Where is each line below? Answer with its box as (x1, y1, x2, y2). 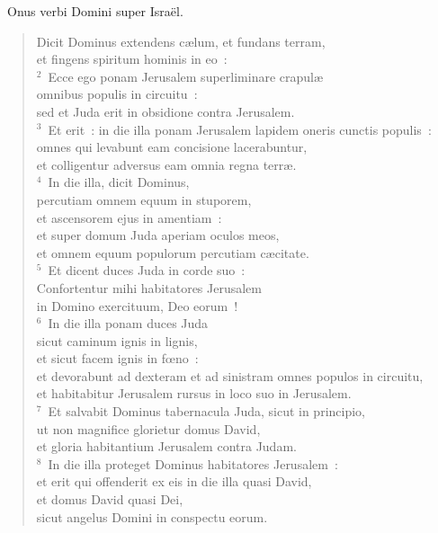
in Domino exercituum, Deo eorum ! (36, 296, 238, 315)
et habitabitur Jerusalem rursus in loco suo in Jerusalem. (36, 384, 352, 403)
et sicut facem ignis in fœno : (36, 349, 199, 368)
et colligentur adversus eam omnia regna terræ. (36, 155, 297, 173)
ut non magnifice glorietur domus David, (36, 419, 261, 438)
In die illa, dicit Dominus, (48, 173, 190, 191)
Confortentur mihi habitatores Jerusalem (36, 278, 262, 297)
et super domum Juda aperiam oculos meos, (36, 226, 280, 244)
